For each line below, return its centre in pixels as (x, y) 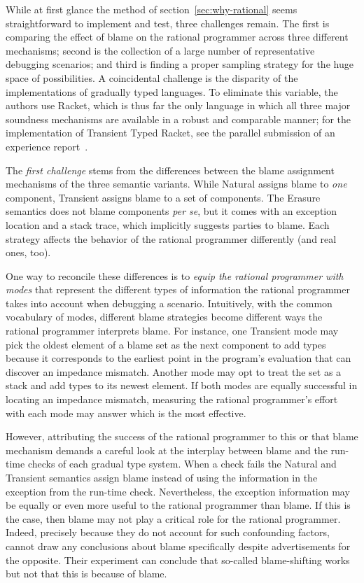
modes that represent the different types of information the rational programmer (178, 289)
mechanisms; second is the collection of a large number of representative (160, 50)
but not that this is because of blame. (86, 574)
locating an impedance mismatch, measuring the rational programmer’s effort (172, 399)
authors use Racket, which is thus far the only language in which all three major (178, 105)
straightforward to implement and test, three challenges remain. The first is (168, 23)
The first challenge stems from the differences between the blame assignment (170, 170)
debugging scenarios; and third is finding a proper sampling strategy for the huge (180, 64)
